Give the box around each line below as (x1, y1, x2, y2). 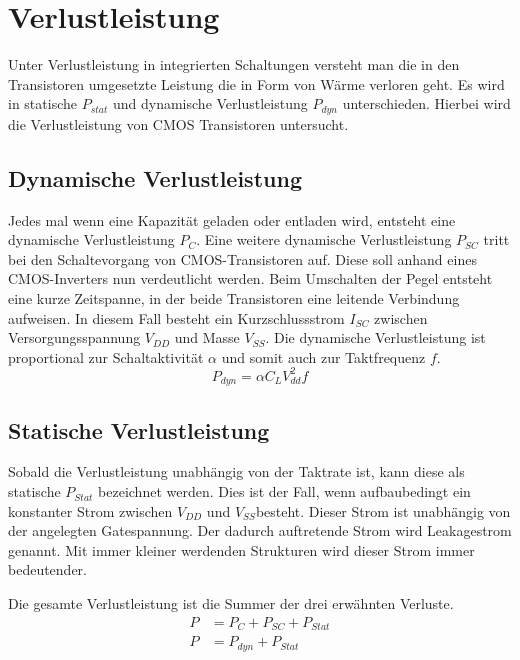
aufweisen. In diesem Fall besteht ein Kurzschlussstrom (8, 307, 345, 328)
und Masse (174, 327, 240, 348)
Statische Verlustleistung (8, 414, 270, 445)
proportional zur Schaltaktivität (8, 346, 204, 367)
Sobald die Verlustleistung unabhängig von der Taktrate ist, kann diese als (8, 461, 465, 482)
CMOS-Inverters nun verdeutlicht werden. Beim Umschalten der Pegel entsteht (8, 268, 493, 289)
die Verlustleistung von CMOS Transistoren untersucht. (8, 113, 349, 134)
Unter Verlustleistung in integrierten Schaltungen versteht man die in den (8, 54, 460, 75)
